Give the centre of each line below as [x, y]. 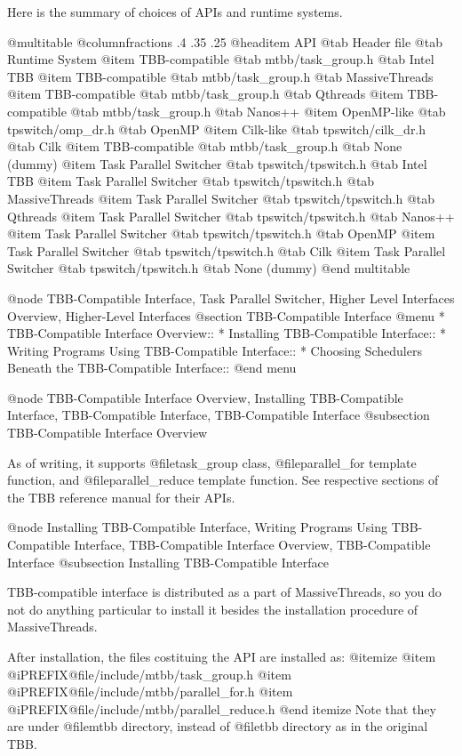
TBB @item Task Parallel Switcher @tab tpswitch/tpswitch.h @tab [191, 181]
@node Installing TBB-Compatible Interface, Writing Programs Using [197, 527]
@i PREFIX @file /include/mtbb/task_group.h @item [149, 674]
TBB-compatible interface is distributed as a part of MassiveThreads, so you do [224, 592]
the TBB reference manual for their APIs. [121, 497]
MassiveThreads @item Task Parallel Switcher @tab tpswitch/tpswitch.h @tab [221, 198]
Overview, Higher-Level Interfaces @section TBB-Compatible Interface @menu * [226, 315]
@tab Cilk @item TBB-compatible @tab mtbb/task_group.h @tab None [205, 146]
